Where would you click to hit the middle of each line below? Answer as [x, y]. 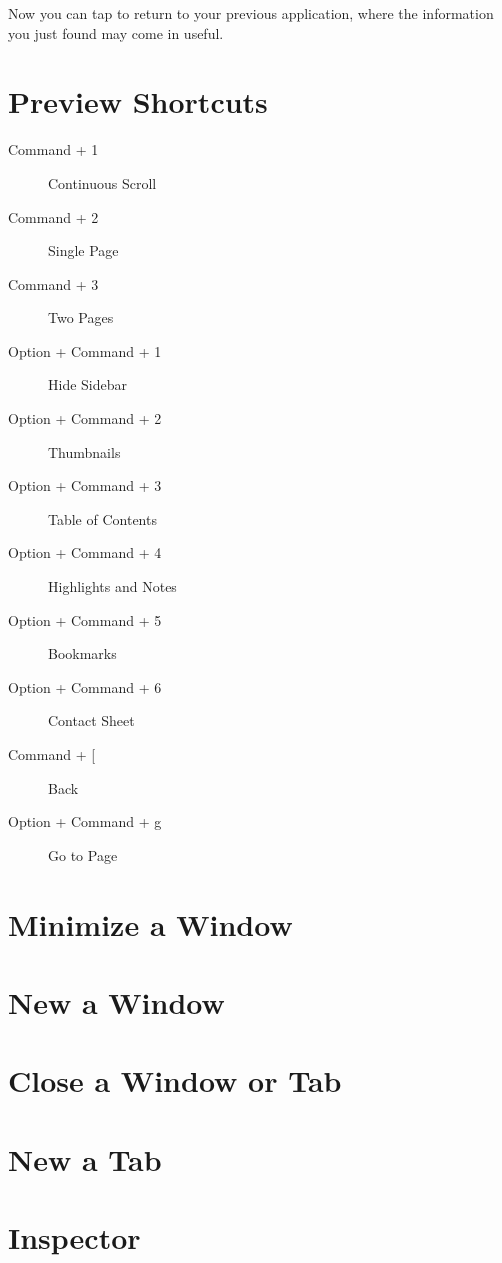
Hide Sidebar [88, 384]
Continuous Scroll [102, 182]
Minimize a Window [150, 923]
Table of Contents [102, 518]
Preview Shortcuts [138, 101]
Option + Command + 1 [85, 350]
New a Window [116, 1001]
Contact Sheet [91, 720]
